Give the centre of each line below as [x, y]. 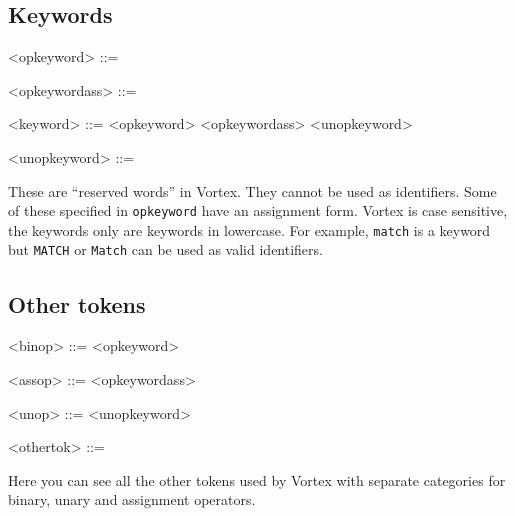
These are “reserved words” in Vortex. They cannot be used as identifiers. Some [252, 190]
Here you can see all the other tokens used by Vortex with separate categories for [257, 479]
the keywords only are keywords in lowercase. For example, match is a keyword [249, 229]
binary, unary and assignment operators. [132, 499]
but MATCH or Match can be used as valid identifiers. [165, 249]
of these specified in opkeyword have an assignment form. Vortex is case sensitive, [258, 210]
